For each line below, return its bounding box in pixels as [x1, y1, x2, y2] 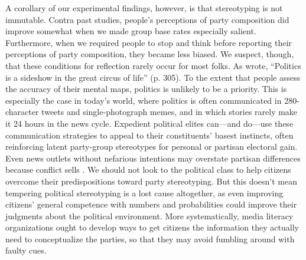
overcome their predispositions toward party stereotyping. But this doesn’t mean [5, 175, 298, 187]
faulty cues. [5, 244, 47, 256]
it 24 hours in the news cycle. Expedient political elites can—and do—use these [5, 117, 294, 129]
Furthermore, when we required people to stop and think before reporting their [5, 36, 292, 48]
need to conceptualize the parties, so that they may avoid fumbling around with [5, 232, 295, 245]
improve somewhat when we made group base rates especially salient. [5, 25, 256, 37]
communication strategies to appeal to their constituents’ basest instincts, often [5, 129, 294, 141]
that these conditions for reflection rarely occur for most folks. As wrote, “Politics [5, 59, 301, 71]
